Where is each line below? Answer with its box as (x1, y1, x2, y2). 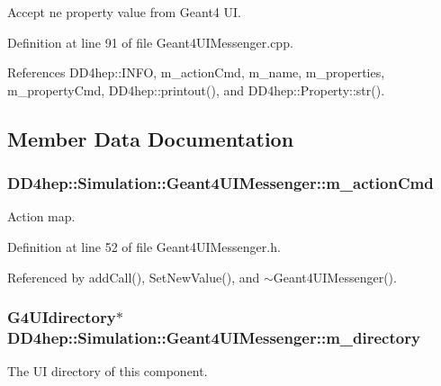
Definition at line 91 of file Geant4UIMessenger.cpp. (7, 32, 293, 51)
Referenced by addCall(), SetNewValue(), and (7, 267, 260, 286)
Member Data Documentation (7, 124, 294, 152)
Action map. (7, 207, 76, 226)
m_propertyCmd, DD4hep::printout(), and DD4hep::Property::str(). (7, 80, 385, 99)
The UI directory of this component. (7, 362, 208, 381)
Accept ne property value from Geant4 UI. (7, 3, 241, 21)
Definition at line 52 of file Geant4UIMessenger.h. (7, 237, 281, 256)
